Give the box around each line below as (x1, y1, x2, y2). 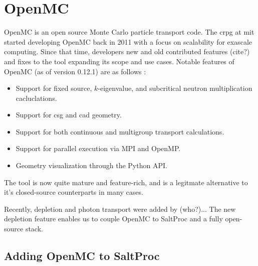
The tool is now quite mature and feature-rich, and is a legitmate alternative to (4, 177, 248, 187)
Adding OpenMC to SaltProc (4, 248, 160, 263)
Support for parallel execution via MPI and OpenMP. (16, 143, 181, 154)
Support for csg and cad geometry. (16, 109, 122, 120)
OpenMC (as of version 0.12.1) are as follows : (4, 66, 146, 76)
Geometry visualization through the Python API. (16, 160, 167, 171)
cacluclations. (16, 92, 57, 103)
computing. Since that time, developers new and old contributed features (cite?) (4, 46, 250, 57)
